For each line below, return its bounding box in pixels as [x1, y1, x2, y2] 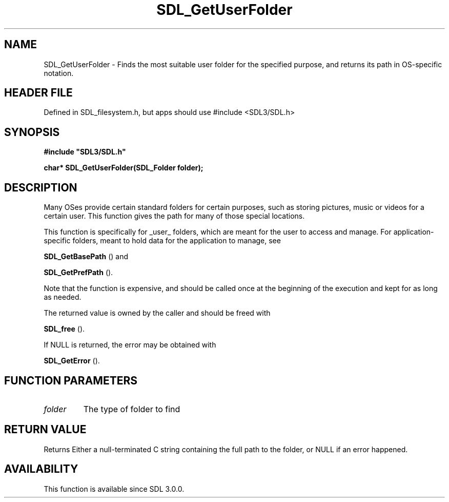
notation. [44, 68, 74, 78]
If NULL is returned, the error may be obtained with [44, 340, 216, 350]
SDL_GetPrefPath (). [44, 268, 113, 277]
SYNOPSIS [4, 125, 60, 139]
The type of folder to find [83, 403, 180, 414]
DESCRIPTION [4, 181, 77, 194]
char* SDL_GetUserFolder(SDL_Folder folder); [44, 163, 203, 172]
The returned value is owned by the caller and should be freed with [44, 308, 271, 318]
